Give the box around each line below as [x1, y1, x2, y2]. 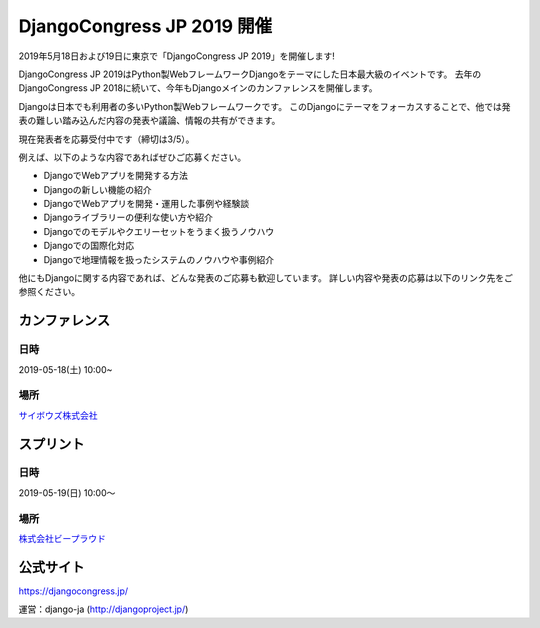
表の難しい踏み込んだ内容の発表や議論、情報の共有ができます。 [18, 115, 281, 127]
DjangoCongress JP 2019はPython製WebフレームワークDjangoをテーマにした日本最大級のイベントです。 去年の [18, 68, 482, 80]
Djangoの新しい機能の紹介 [43, 183, 152, 195]
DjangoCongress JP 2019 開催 [18, 15, 273, 37]
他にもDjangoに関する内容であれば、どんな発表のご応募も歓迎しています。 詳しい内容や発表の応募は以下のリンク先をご [18, 272, 514, 284]
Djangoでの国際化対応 [43, 240, 135, 252]
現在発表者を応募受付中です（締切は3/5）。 [18, 133, 195, 145]
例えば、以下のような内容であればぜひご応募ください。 [18, 151, 247, 163]
